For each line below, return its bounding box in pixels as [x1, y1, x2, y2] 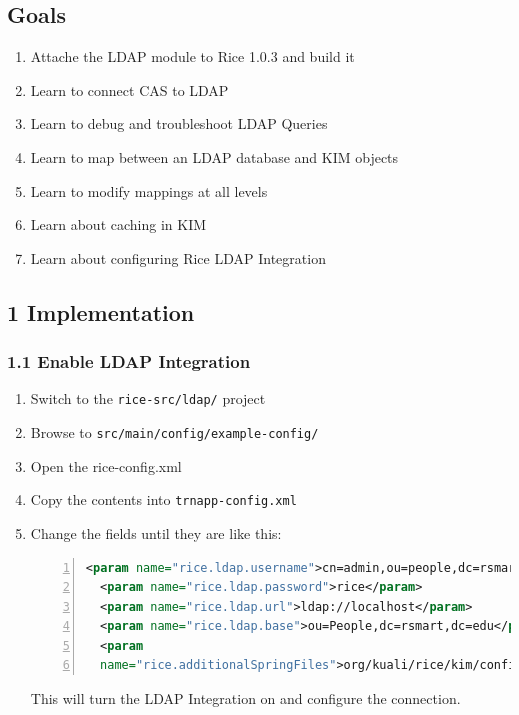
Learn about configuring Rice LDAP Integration [30, 247, 326, 268]
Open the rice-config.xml [30, 455, 182, 476]
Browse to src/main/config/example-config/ [30, 422, 319, 443]
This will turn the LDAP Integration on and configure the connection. [30, 688, 461, 709]
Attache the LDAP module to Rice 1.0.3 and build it [30, 46, 355, 67]
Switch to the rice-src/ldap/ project [30, 388, 266, 409]
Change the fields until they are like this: [30, 522, 282, 543]
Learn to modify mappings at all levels [30, 180, 268, 201]
